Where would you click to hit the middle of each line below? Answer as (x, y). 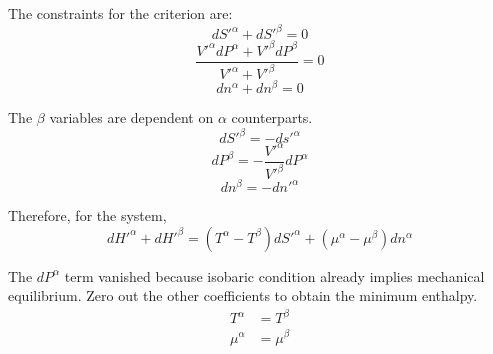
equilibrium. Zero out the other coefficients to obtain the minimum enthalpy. (243, 295)
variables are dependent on (131, 117)
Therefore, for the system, (87, 215)
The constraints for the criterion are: (120, 13)
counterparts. (272, 117)
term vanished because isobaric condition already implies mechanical (274, 275)
